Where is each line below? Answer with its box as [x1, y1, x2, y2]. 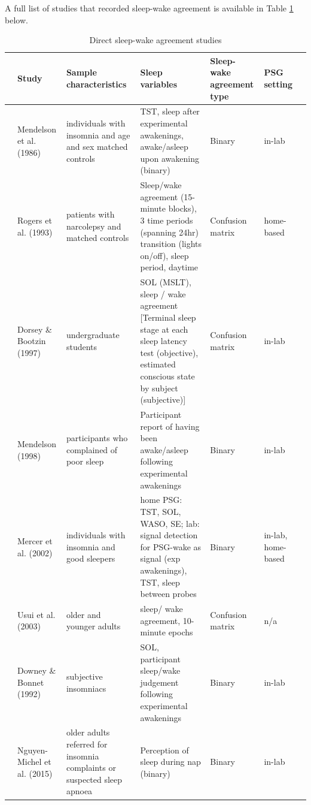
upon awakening [140, 152, 199, 164]
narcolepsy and [66, 219, 121, 232]
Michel [17, 755, 42, 768]
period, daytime [140, 261, 199, 273]
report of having [140, 420, 200, 432]
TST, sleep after [140, 105, 200, 117]
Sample [66, 66, 97, 79]
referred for [66, 738, 108, 750]
